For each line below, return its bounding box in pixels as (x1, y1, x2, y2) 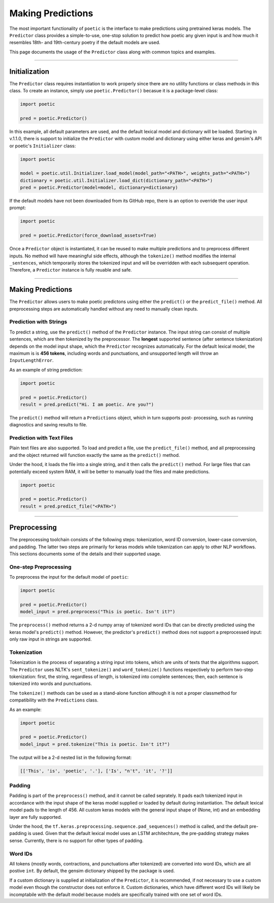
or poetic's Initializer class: (9, 143, 76, 149)
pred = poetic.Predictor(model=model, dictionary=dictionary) (20, 185, 178, 190)
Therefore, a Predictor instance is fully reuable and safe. (9, 267, 132, 273)
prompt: (9, 205, 26, 211)
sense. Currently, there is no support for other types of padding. (9, 838, 144, 844)
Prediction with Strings (9, 318, 67, 325)
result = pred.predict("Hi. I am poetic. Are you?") (20, 402, 154, 407)
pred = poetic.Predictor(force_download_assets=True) (20, 232, 157, 239)
